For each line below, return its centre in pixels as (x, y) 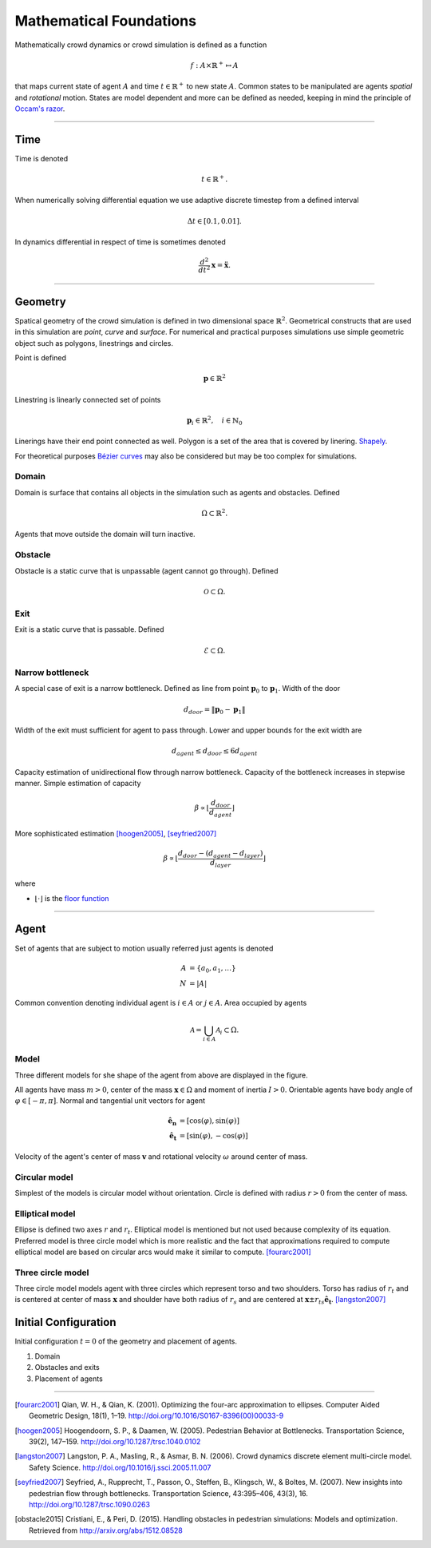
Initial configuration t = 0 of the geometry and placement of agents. (126, 1341)
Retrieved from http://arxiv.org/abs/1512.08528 (106, 1530)
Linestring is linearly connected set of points (88, 399)
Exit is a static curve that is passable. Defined (89, 629)
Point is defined (41, 357)
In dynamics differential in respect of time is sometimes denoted (121, 242)
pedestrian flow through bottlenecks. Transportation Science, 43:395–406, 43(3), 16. (169, 1493)
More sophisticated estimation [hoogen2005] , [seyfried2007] (116, 833)
